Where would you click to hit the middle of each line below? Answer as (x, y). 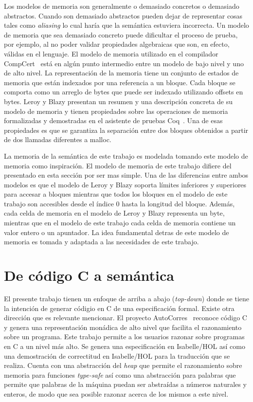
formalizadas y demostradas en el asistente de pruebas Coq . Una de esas (113, 120)
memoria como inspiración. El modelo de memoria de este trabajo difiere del (118, 165)
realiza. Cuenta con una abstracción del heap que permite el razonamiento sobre (123, 365)
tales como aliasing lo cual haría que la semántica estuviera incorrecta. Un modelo (126, 25)
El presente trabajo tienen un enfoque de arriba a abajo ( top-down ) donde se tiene (126, 298)
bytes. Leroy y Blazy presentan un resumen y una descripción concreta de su (118, 101)
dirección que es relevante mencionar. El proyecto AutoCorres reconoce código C (126, 318)
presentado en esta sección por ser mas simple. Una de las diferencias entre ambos (126, 175)
